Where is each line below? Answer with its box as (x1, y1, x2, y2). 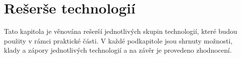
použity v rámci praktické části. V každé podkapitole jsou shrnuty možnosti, (4, 35, 233, 45)
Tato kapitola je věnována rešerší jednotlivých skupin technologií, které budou (4, 26, 237, 36)
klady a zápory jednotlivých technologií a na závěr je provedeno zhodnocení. (4, 45, 232, 55)
